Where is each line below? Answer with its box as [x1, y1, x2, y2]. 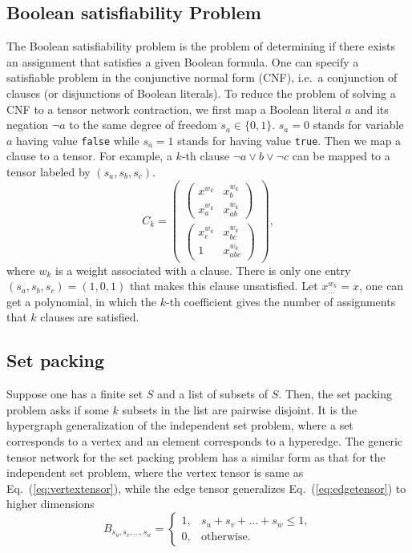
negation [6, 116, 49, 133]
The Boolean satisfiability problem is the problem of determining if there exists [6, 38, 395, 54]
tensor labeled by [6, 163, 91, 180]
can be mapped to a [292, 147, 390, 164]
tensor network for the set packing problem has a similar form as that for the [6, 448, 386, 465]
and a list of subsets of [157, 385, 269, 402]
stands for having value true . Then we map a [177, 131, 402, 148]
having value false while [16, 131, 139, 148]
